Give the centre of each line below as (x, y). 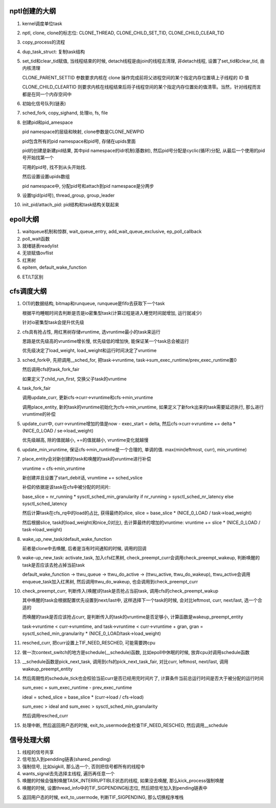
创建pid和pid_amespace (48, 122)
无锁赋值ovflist (38, 253)
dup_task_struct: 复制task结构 (54, 52)
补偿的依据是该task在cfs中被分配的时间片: (66, 487)
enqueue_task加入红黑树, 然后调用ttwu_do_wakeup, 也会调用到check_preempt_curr (110, 581)
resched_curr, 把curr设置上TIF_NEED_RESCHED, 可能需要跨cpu (89, 643)
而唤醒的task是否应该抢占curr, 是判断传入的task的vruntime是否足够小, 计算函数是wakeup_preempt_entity (133, 617)
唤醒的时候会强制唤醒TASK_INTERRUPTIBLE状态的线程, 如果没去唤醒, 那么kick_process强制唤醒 (123, 781)
